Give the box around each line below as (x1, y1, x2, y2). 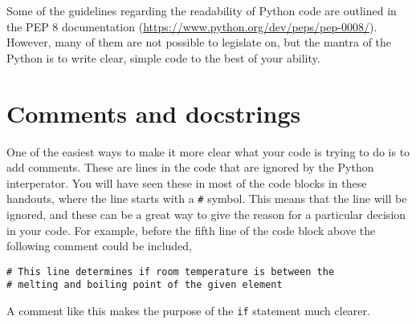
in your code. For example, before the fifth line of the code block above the (6, 221, 376, 238)
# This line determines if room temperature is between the (6, 265, 335, 277)
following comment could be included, (6, 237, 193, 254)
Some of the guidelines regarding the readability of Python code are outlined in (6, 2, 397, 18)
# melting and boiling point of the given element (6, 279, 283, 291)
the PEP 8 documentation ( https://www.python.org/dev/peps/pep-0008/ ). (6, 18, 377, 34)
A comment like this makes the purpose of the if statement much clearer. (6, 302, 370, 319)
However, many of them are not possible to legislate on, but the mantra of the (6, 34, 392, 51)
